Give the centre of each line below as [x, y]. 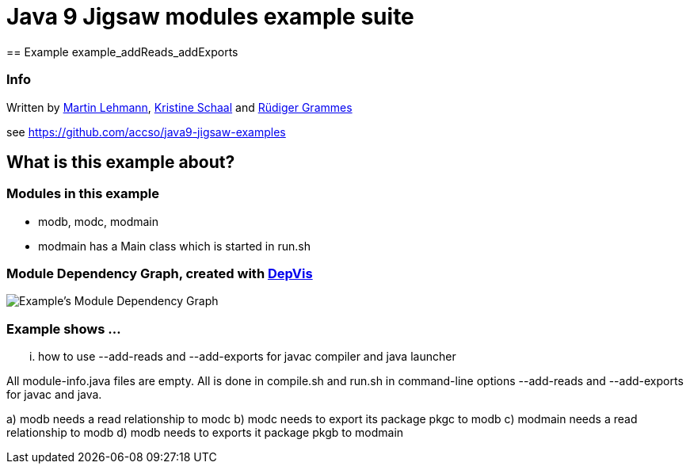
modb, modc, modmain [98, 221]
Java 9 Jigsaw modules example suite [210, 17]
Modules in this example [83, 194]
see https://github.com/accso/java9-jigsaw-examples [146, 132]
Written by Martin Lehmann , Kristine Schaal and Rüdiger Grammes [179, 107]
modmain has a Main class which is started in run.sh [174, 246]
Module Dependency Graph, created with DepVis [160, 274]
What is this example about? [121, 162]
